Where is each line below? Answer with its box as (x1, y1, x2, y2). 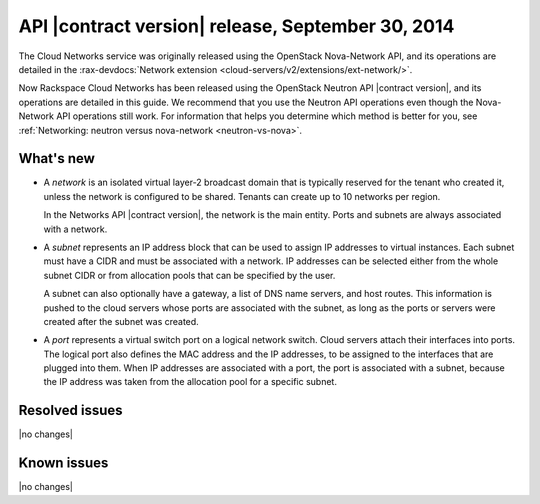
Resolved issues (18, 402, 124, 419)
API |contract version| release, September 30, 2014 (18, 15, 455, 37)
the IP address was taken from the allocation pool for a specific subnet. (43, 376, 337, 388)
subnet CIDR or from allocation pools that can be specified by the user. (43, 269, 336, 281)
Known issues (18, 455, 109, 472)
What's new (18, 150, 95, 167)
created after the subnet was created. (43, 315, 199, 327)
